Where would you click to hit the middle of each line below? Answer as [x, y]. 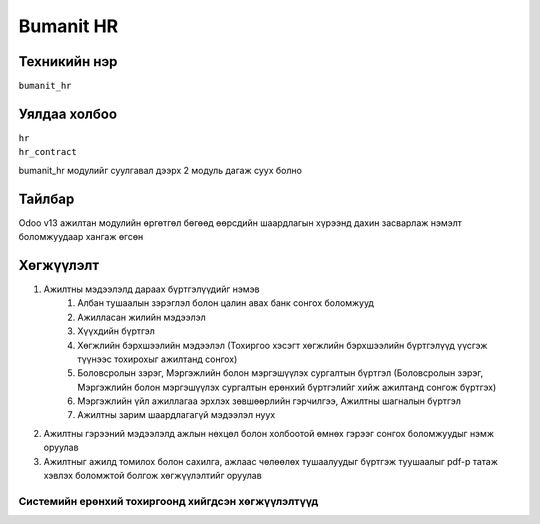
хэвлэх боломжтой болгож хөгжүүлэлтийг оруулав [152, 476]
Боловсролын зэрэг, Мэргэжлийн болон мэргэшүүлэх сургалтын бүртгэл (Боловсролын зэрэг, [280, 373]
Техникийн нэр [68, 61]
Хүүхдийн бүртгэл [116, 331]
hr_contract [47, 152]
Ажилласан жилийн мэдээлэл [142, 317]
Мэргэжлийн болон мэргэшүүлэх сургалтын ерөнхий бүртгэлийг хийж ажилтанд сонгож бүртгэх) [287, 387]
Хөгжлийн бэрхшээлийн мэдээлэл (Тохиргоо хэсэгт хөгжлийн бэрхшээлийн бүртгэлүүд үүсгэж [282, 345]
